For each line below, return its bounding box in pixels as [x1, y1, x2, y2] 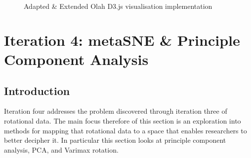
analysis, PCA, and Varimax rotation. [4, 144, 119, 155]
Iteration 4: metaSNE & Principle [4, 30, 240, 50]
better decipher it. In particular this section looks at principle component [4, 135, 226, 145]
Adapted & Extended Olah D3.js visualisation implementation [24, 1, 212, 11]
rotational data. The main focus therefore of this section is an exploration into [4, 115, 241, 126]
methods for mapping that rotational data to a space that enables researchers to [4, 125, 247, 135]
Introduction [4, 83, 70, 98]
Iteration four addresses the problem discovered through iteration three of [4, 106, 227, 116]
